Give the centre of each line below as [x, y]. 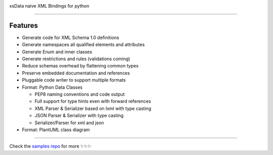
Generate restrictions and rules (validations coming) [76, 59]
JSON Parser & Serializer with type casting [79, 115]
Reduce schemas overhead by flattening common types [80, 66]
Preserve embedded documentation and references [76, 73]
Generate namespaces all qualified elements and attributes [83, 45]
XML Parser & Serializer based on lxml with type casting [93, 108]
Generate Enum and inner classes [57, 52]
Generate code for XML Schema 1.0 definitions [71, 37]
